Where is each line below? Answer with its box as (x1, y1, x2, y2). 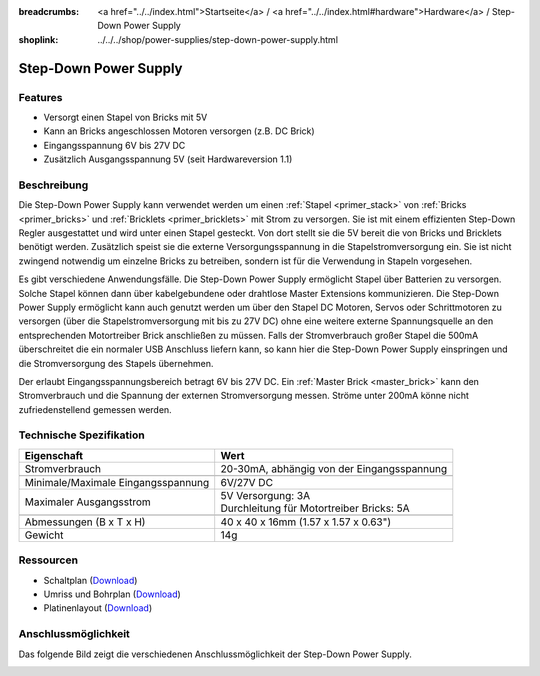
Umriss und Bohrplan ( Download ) (43, 588, 182, 600)
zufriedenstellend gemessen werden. (18, 403, 172, 415)
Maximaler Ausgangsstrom (24, 495, 152, 509)
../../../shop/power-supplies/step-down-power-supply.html (97, 33, 339, 45)
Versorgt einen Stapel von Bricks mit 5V (43, 111, 208, 123)
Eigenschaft (24, 448, 84, 462)
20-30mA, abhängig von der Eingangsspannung (220, 461, 448, 475)
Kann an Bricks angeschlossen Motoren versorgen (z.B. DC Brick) (43, 125, 315, 137)
